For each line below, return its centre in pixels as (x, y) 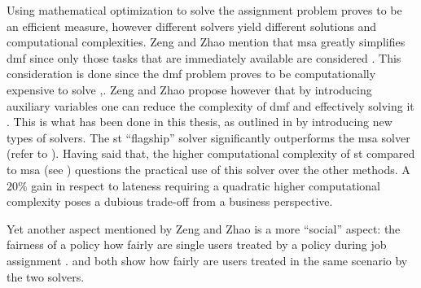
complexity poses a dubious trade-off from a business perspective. (170, 201)
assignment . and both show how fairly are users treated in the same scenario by (207, 260)
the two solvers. (46, 276)
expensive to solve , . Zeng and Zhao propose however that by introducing (189, 89)
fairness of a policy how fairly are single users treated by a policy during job (197, 244)
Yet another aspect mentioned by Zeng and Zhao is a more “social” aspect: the (204, 228)
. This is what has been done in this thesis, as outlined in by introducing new (200, 122)
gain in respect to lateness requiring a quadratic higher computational (206, 185)
